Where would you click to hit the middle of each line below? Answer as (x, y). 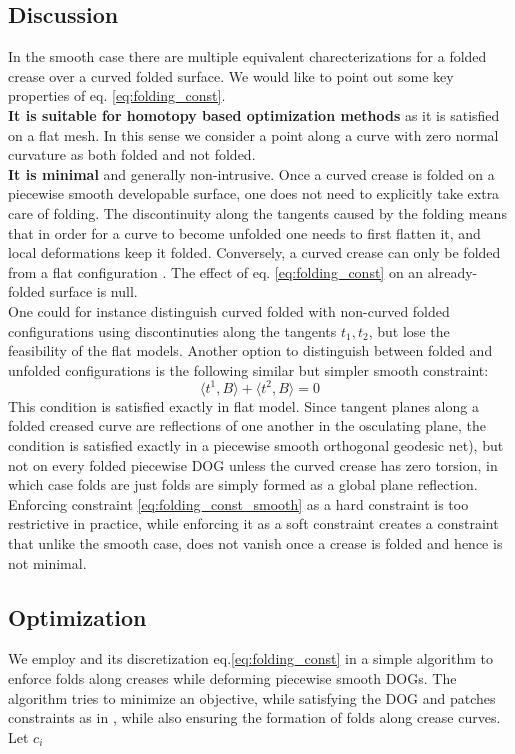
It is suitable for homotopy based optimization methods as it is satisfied (254, 114)
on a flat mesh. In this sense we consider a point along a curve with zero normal (253, 134)
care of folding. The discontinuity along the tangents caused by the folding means (257, 212)
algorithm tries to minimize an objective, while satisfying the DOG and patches (252, 697)
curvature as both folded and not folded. (132, 154)
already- (452, 271)
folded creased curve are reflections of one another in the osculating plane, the (247, 425)
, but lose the (409, 330)
